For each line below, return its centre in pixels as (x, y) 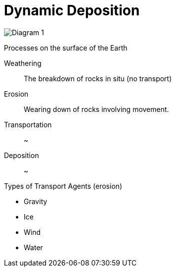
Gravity (36, 201)
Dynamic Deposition (72, 10)
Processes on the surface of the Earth (66, 48)
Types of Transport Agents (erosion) (63, 186)
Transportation (28, 124)
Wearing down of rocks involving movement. (96, 109)
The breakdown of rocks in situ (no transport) (98, 78)
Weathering (23, 63)
